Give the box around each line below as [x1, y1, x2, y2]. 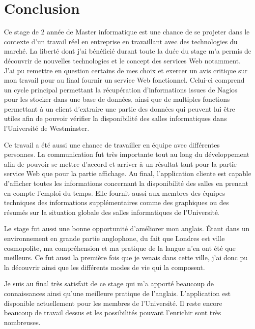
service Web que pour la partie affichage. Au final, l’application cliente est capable [4, 168, 252, 179]
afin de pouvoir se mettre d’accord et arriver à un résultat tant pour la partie [4, 158, 237, 169]
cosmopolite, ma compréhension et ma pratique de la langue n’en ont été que [4, 242, 236, 253]
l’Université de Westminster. [4, 123, 89, 133]
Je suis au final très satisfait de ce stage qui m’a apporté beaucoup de [4, 278, 214, 289]
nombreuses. [4, 317, 41, 327]
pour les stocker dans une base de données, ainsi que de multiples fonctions [4, 94, 230, 104]
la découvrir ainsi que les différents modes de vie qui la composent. [4, 262, 205, 272]
